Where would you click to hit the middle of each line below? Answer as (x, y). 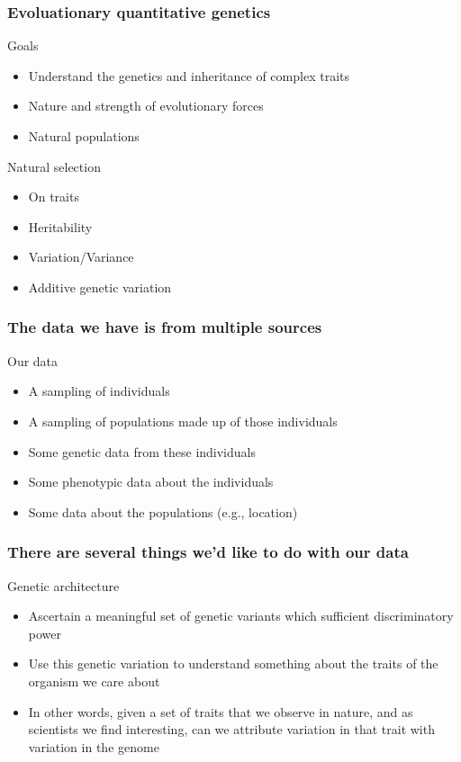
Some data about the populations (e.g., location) (163, 511)
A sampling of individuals (99, 391)
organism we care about (94, 681)
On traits (54, 197)
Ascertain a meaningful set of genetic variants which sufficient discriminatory (241, 616)
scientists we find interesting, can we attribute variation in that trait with (231, 729)
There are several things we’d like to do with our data (208, 552)
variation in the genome (94, 746)
